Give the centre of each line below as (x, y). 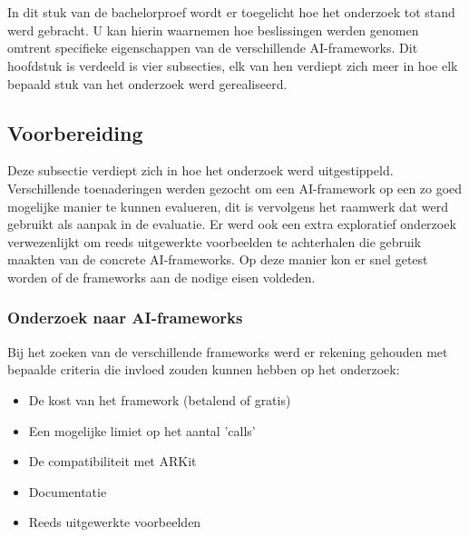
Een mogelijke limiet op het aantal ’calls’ (142, 430)
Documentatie (68, 491)
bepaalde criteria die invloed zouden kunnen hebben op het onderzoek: (204, 369)
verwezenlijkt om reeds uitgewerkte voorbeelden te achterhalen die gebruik (215, 241)
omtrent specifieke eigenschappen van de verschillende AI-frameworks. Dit (213, 48)
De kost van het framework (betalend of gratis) (160, 399)
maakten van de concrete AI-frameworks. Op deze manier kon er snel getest (218, 259)
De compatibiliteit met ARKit (112, 461)
